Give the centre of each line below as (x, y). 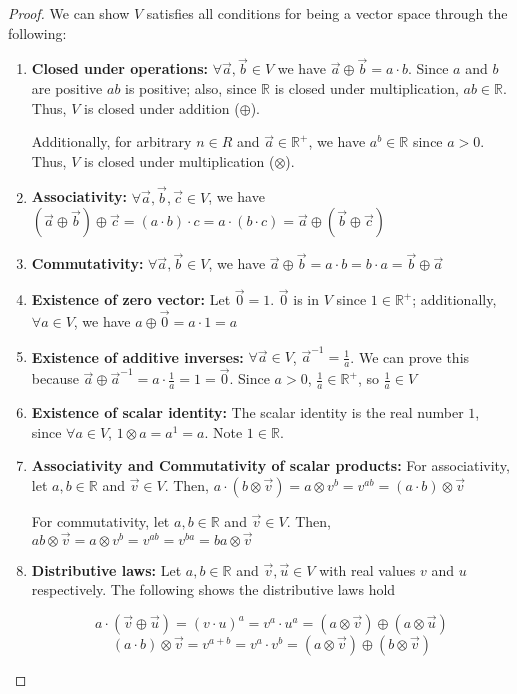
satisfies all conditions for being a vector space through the (327, 13)
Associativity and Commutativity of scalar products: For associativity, (270, 465)
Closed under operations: (120, 68)
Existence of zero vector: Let (131, 299)
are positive (67, 88)
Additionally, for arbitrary (111, 141)
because (55, 378)
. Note (223, 431)
